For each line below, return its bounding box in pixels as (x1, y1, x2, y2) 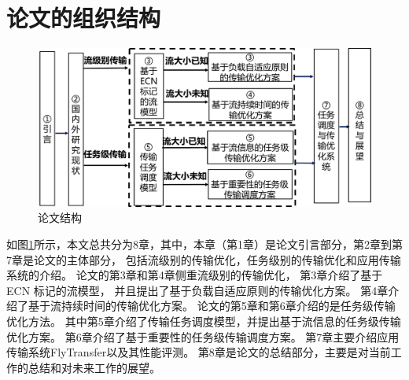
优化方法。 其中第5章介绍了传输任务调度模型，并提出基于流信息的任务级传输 (6, 312, 401, 329)
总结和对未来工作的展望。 (28, 359, 160, 375)
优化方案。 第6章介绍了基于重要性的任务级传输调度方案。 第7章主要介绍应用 (6, 328, 400, 345)
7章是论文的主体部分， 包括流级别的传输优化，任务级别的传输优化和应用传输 (6, 251, 401, 267)
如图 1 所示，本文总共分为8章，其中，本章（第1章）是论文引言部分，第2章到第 (6, 235, 403, 252)
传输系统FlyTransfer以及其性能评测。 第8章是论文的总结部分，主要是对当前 (6, 344, 391, 360)
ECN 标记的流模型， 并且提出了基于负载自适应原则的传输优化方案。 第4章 (6, 282, 389, 298)
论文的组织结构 (6, 2, 161, 34)
